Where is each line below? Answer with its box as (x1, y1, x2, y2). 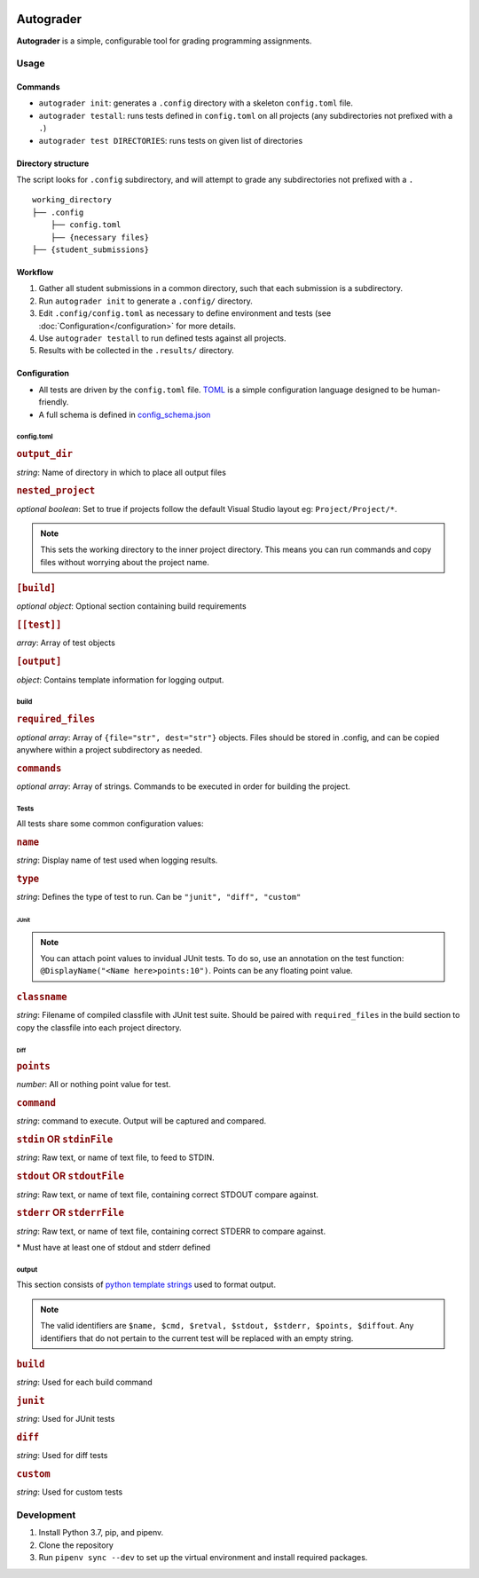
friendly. (38, 397, 69, 407)
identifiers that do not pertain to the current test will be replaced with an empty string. (40, 1332, 354, 1344)
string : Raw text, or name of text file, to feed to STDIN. (16, 1152, 215, 1163)
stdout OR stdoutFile (16, 1170, 124, 1182)
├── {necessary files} (50, 232, 150, 242)
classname (16, 990, 67, 1003)
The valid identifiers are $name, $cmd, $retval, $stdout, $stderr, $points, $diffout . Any (40, 1321, 414, 1331)
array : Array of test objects (16, 637, 115, 648)
